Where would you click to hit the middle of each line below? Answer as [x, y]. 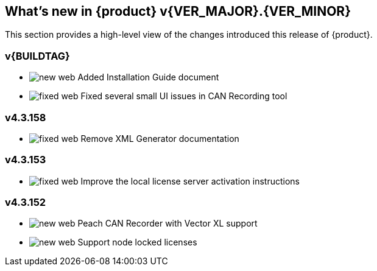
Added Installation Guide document [148, 77]
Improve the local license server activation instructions [190, 181]
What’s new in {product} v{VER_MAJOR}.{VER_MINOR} [178, 11]
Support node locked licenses [137, 242]
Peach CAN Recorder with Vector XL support [167, 223]
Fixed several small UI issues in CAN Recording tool [184, 96]
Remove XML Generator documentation [160, 138]
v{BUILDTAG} [37, 56]
